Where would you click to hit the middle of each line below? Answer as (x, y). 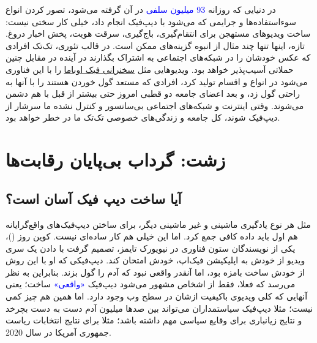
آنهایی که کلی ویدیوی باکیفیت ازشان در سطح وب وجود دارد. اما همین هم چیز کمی (157, 296)
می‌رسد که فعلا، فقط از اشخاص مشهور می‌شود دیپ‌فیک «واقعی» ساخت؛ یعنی (151, 284)
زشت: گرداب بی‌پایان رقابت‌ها (116, 160)
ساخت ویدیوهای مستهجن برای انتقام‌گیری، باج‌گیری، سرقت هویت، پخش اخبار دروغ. (158, 33)
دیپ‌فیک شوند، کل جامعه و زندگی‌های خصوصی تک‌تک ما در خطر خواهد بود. (143, 117)
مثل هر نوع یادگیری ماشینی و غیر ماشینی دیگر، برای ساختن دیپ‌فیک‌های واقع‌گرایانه (158, 224)
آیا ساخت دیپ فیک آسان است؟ (94, 198)
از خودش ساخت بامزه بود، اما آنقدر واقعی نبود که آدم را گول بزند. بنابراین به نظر (155, 272)
